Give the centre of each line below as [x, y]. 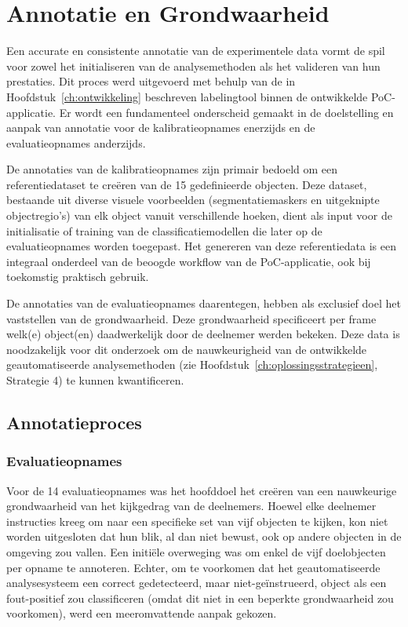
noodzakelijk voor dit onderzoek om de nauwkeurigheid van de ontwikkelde [187, 349]
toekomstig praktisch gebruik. [78, 277]
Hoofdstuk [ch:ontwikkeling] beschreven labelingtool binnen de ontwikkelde [187, 96]
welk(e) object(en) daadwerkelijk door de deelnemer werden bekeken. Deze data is [203, 334]
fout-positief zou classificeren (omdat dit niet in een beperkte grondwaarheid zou [200, 598]
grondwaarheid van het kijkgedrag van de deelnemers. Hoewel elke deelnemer [191, 506]
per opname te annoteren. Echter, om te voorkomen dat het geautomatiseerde [193, 567]
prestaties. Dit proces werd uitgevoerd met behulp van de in [151, 81]
